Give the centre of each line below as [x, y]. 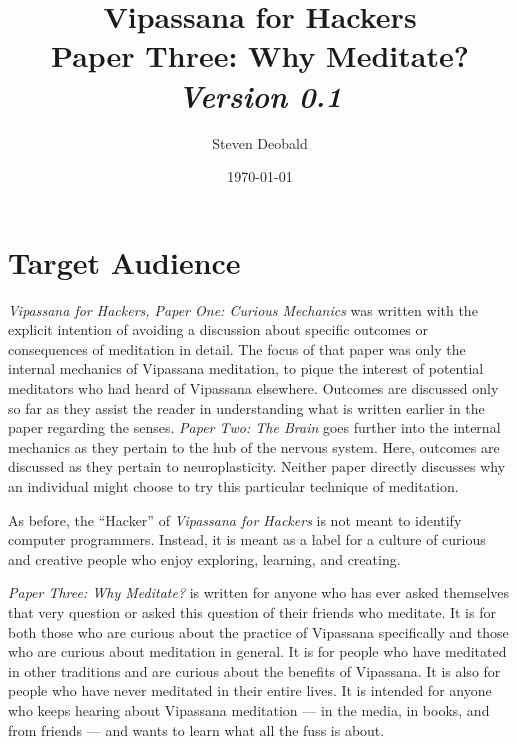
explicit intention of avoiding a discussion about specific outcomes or [218, 329]
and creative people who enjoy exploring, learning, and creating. [204, 558]
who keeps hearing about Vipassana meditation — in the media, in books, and [249, 709]
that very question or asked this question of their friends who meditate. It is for [252, 611]
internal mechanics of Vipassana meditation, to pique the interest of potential [246, 368]
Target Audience [124, 261]
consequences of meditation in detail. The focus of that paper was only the [237, 348]
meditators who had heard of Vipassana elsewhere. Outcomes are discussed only [253, 388]
